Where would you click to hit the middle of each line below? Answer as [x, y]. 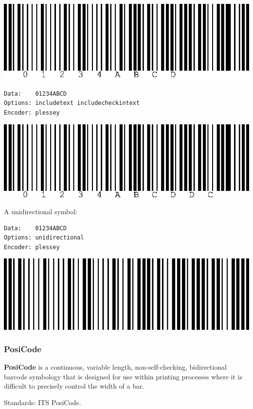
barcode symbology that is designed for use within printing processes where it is [123, 376]
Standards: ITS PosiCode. [43, 402]
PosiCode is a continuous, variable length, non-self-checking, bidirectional [115, 367]
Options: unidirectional [44, 238]
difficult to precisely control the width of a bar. [74, 386]
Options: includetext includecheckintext [72, 103]
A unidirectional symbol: [41, 212]
